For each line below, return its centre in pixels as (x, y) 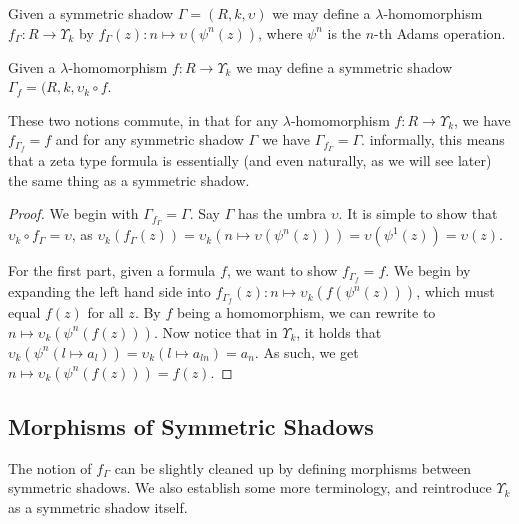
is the (344, 32)
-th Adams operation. (440, 32)
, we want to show (282, 270)
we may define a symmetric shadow (344, 66)
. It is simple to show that (418, 213)
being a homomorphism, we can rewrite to (306, 312)
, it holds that (339, 331)
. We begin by (428, 270)
